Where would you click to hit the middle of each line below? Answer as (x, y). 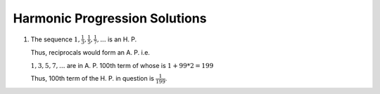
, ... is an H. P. (117, 39)
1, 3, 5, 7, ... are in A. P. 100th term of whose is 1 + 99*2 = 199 (122, 65)
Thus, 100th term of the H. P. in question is (93, 79)
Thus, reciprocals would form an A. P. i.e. (90, 53)
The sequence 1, (55, 39)
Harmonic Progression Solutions (110, 18)
